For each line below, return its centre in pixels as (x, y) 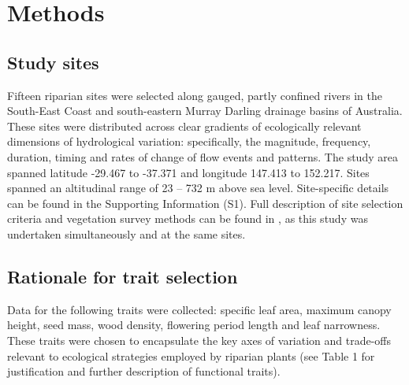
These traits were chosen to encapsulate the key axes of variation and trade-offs (199, 340)
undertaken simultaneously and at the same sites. (126, 233)
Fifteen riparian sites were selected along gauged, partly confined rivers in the (195, 95)
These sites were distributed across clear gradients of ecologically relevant (184, 126)
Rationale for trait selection (123, 276)
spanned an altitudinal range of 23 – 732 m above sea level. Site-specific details (198, 188)
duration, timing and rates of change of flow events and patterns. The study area (203, 156)
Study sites (53, 62)
